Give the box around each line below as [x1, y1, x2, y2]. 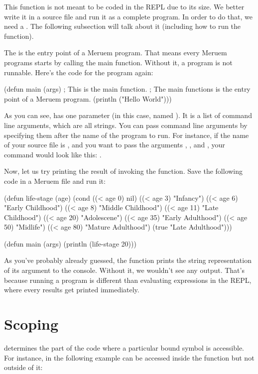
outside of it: [4, 362, 43, 373]
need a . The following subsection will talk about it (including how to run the [4, 21, 241, 31]
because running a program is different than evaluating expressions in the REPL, [4, 274, 252, 285]
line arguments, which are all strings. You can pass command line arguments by [4, 120, 248, 130]
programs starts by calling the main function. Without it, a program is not [4, 57, 233, 67]
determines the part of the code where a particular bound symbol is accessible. [4, 342, 245, 353]
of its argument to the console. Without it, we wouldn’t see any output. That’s [4, 265, 245, 275]
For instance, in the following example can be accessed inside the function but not [4, 352, 255, 363]
